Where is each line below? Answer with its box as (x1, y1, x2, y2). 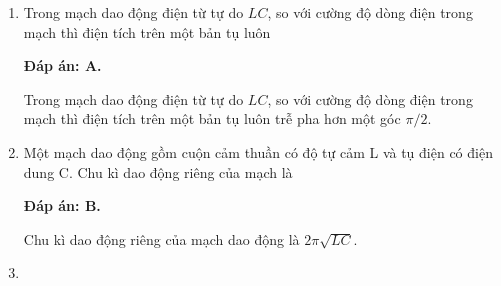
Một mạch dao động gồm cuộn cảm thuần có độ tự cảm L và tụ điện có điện (23, 141, 493, 162)
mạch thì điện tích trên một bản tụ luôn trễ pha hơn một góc (23, 108, 401, 129)
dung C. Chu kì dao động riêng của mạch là (23, 161, 293, 182)
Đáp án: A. (23, 55, 102, 76)
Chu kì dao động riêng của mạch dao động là (23, 228, 300, 249)
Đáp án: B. (23, 195, 101, 216)
